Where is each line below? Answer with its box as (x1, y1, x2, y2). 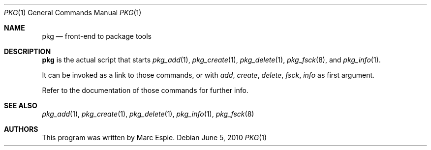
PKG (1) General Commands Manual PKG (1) (4, 8, 142, 17)
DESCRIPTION (4, 47, 51, 56)
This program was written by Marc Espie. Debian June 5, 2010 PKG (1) (42, 133, 267, 142)
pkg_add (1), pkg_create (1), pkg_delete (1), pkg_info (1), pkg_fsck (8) (42, 110, 254, 118)
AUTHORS (4, 125, 38, 133)
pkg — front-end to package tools (42, 32, 152, 40)
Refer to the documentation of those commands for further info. (42, 86, 248, 94)
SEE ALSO (4, 101, 37, 110)
